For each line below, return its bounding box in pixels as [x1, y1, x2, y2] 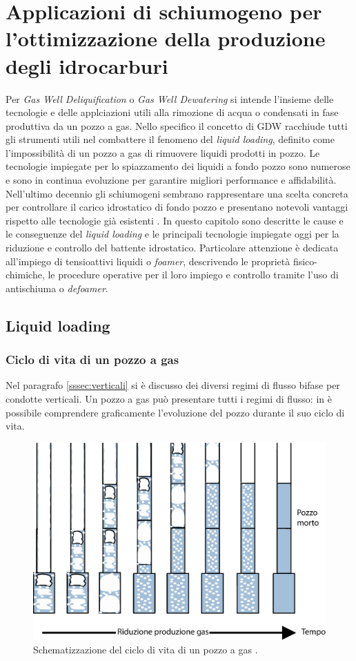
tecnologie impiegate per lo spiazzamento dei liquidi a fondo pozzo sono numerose [6, 159, 350, 173]
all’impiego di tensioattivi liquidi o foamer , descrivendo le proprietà [6, 253, 290, 268]
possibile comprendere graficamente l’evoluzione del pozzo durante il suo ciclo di [6, 405, 345, 419]
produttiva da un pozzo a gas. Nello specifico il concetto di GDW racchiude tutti [6, 118, 348, 133]
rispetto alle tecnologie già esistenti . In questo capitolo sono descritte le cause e [6, 213, 344, 227]
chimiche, [6, 267, 45, 282]
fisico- [293, 253, 317, 268]
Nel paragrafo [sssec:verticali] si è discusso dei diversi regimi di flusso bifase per [6, 378, 340, 392]
